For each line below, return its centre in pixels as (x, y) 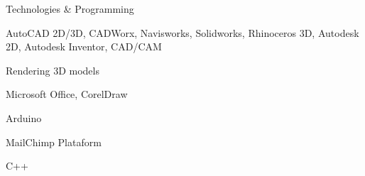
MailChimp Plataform (54, 142)
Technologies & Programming (70, 9)
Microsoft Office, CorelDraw (67, 94)
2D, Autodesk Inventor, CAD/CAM (84, 46)
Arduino (24, 117)
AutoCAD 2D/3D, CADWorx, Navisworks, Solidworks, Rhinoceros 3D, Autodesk (182, 32)
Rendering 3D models (53, 70)
